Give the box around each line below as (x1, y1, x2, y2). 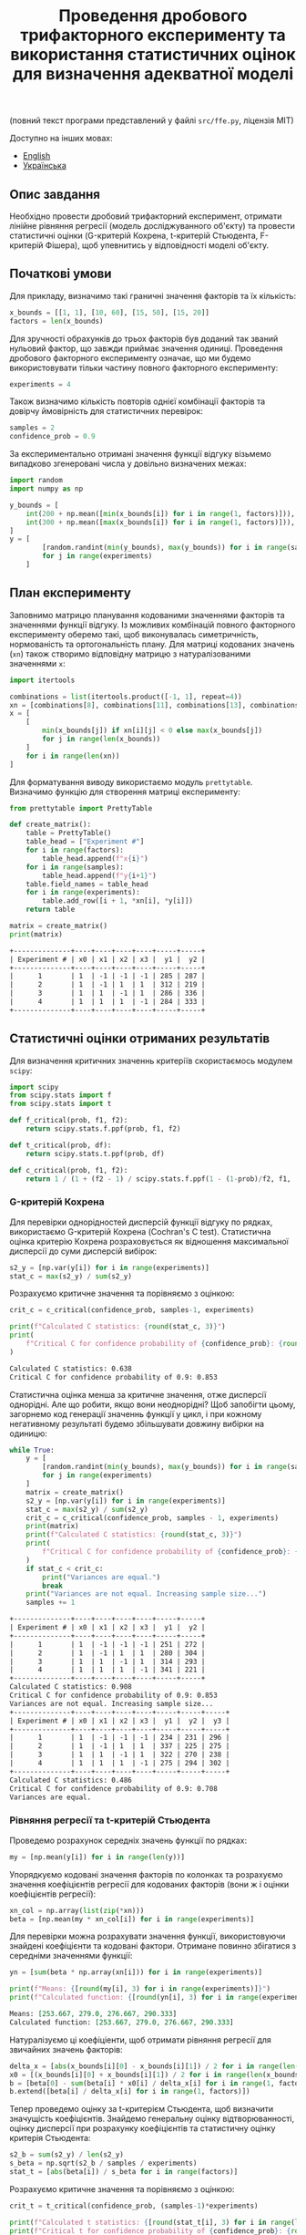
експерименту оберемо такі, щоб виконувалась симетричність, (9, 628, 259, 639)
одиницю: (9, 1428, 47, 1439)
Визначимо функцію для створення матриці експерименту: (9, 786, 241, 797)
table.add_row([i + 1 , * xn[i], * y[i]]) (42, 896, 194, 905)
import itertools (9, 676, 76, 685)
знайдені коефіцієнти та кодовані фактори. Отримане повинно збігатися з (9, 1940, 297, 1951)
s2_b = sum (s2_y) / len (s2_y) (9, 2150, 125, 2159)
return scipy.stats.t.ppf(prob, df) (25, 1149, 166, 1158)
